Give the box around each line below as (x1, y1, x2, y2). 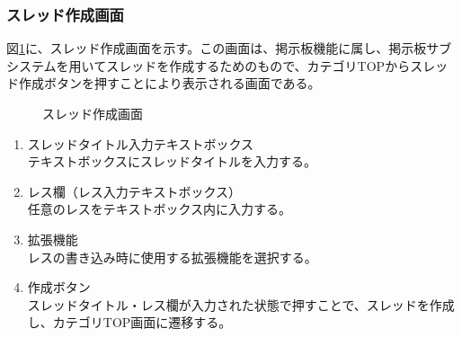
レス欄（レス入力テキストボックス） (27, 182, 241, 200)
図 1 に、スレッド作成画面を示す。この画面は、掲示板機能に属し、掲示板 (6, 39, 427, 58)
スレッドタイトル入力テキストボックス (27, 134, 253, 153)
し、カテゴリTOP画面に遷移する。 (27, 313, 232, 332)
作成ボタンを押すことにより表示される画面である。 (18, 74, 321, 93)
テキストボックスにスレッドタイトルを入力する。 (27, 152, 316, 171)
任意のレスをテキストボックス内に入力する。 (27, 200, 291, 218)
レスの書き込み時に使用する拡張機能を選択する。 (27, 247, 317, 266)
